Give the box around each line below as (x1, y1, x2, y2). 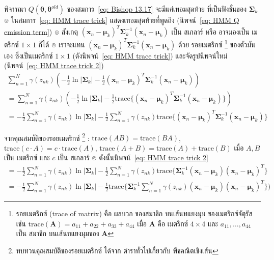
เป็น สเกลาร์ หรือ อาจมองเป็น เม (171, 26, 258, 37)
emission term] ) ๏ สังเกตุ (4, 26, 78, 37)
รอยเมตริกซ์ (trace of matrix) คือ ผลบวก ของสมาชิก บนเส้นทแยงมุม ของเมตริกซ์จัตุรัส (16, 208, 253, 219)
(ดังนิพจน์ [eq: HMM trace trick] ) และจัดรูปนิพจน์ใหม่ (72, 50, 228, 61)
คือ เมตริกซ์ (157, 218, 188, 228)
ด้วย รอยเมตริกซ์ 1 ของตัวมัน (178, 38, 256, 49)
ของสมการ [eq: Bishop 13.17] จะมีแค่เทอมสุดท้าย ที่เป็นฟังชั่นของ (67, 4, 246, 14)
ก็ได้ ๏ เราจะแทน (38, 39, 85, 49)
